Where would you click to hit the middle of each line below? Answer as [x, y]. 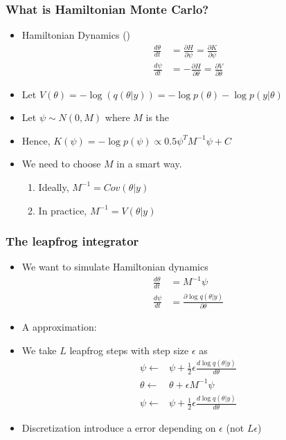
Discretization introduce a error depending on [119, 427]
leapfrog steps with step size [129, 350]
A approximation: [59, 326]
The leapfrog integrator [72, 241]
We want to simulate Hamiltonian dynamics [115, 267]
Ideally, [54, 186]
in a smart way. [149, 164]
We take [39, 350]
